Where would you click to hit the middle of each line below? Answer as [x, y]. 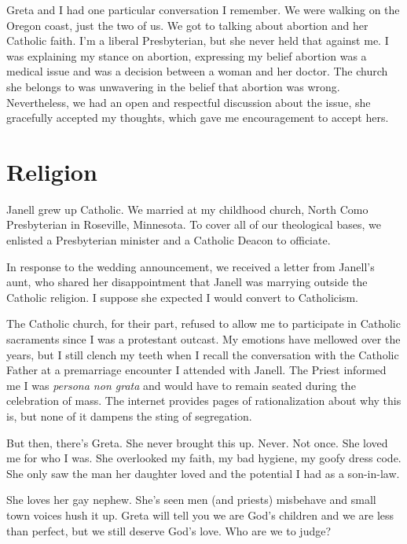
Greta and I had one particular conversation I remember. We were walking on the [203, 9]
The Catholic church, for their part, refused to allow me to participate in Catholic [203, 323]
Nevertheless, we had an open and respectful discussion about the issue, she [189, 102]
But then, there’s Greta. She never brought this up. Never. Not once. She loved [197, 442]
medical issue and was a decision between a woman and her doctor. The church [197, 71]
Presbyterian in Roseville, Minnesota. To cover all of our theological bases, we [194, 224]
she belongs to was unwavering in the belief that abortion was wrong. [173, 86]
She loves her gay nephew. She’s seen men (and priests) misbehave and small [191, 500]
